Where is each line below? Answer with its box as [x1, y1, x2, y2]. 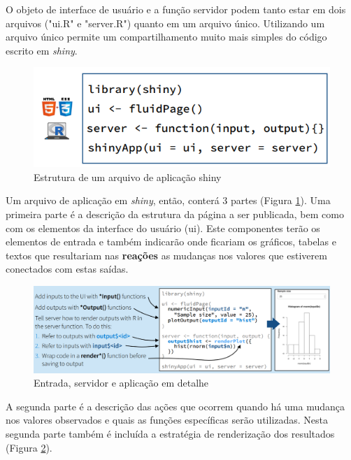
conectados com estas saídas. [6, 261, 129, 276]
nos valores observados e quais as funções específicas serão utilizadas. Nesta [6, 412, 329, 427]
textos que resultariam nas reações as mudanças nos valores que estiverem [6, 247, 327, 262]
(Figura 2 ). [6, 440, 52, 454]
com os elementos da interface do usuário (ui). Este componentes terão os [6, 220, 320, 235]
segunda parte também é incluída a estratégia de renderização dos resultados [6, 426, 335, 440]
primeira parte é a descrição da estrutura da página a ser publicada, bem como [6, 207, 344, 222]
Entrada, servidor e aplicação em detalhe [34, 375, 209, 390]
